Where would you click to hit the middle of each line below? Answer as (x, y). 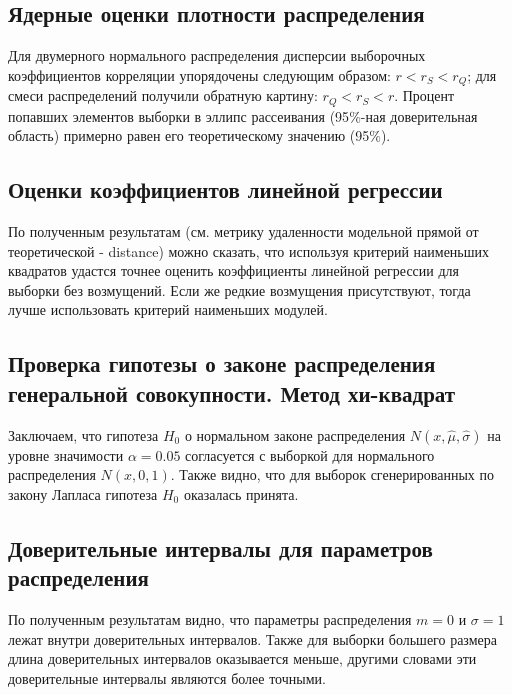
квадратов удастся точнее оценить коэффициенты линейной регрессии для (234, 270)
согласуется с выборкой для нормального (310, 454)
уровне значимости (66, 454)
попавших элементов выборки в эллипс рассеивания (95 (179, 115)
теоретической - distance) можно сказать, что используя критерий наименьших (249, 250)
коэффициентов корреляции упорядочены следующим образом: (199, 74)
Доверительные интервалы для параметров (220, 547)
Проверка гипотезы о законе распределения (222, 363)
